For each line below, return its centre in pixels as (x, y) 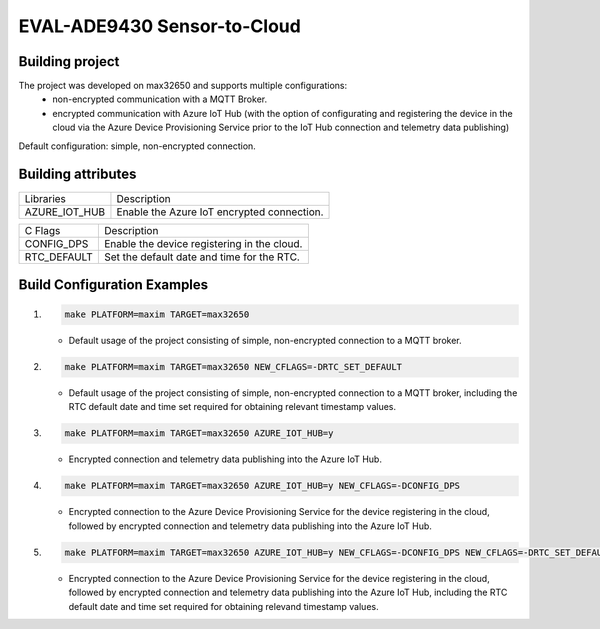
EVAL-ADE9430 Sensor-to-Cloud (160, 26)
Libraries (45, 198)
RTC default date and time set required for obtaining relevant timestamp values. (232, 407)
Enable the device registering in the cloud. (203, 243)
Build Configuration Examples (113, 284)
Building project (69, 61)
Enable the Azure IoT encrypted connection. (220, 212)
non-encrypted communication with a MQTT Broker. (160, 99)
